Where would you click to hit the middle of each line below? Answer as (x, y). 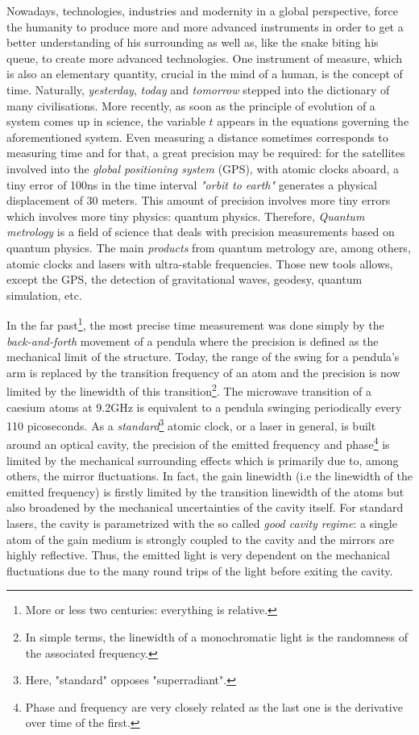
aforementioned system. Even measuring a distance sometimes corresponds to (197, 137)
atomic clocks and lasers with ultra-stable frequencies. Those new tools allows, (200, 263)
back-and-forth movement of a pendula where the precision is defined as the (193, 341)
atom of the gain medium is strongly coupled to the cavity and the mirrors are (201, 539)
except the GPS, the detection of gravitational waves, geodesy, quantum (185, 279)
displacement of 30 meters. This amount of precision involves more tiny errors (199, 200)
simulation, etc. (44, 295)
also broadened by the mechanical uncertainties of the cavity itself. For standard (205, 507)
